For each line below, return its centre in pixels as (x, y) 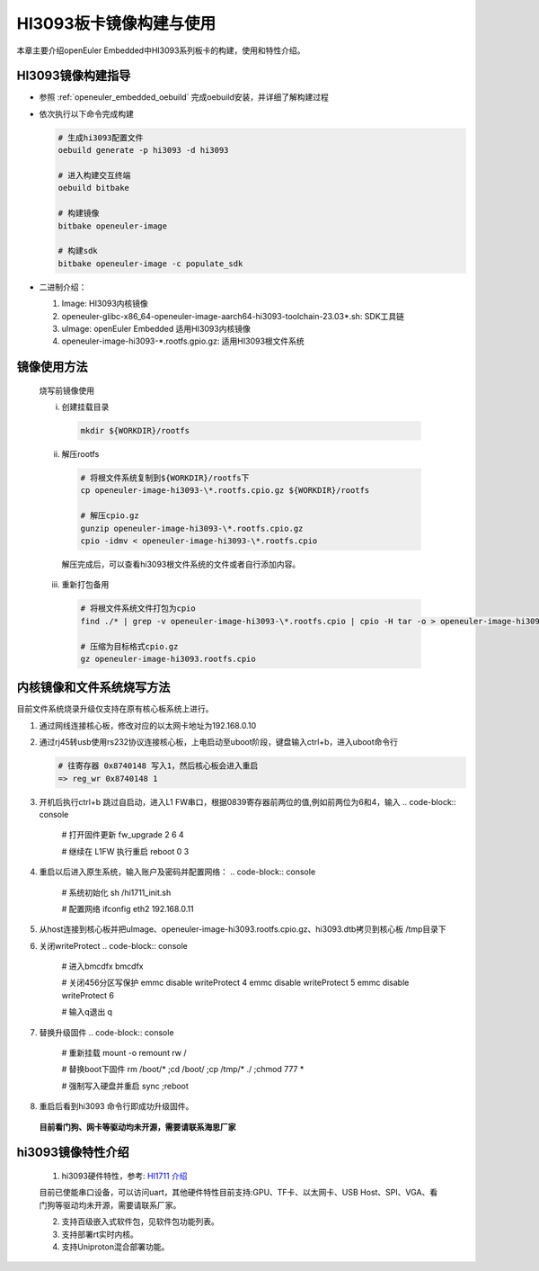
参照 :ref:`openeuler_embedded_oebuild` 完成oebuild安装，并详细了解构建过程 (184, 97)
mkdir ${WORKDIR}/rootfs (135, 431)
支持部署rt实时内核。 (100, 1234)
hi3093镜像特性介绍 (73, 1153)
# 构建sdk (78, 251)
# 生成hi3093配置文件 (101, 138)
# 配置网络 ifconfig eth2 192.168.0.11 (128, 908)
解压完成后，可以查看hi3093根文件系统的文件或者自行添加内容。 (181, 564)
